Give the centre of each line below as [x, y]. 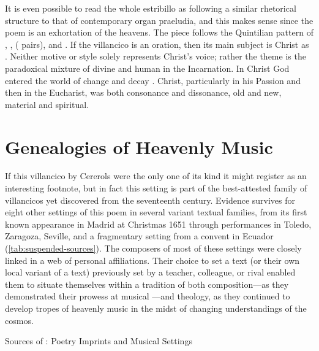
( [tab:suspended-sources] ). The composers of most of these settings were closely [153, 248]
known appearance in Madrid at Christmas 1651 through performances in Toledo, [158, 224]
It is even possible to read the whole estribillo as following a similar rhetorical [151, 8]
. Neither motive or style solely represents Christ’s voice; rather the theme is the [156, 56]
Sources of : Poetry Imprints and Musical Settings [99, 341]
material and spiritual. [47, 104]
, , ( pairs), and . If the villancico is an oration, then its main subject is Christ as [157, 44]
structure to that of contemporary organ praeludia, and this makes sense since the [159, 20]
